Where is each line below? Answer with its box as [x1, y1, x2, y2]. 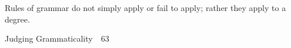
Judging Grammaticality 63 [5, 32, 109, 45]
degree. [5, 13, 30, 25]
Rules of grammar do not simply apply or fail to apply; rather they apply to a [5, 2, 286, 13]
